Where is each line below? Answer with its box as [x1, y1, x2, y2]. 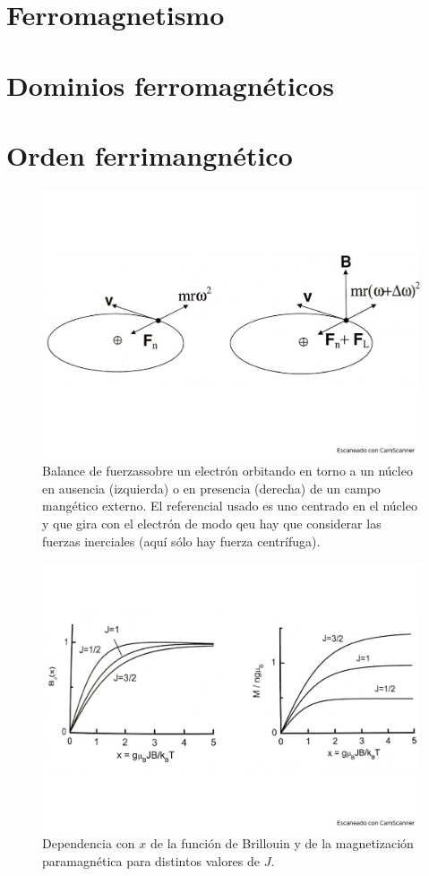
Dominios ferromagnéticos [6, 66, 334, 103]
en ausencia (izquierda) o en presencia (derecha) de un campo [42, 478, 381, 497]
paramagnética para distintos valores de [42, 851, 261, 870]
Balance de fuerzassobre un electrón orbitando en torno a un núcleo [42, 461, 413, 480]
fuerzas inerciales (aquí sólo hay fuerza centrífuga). [42, 531, 321, 550]
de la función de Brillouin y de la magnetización [150, 834, 414, 853]
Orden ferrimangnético [6, 136, 293, 173]
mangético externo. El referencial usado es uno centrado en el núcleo [42, 496, 417, 515]
